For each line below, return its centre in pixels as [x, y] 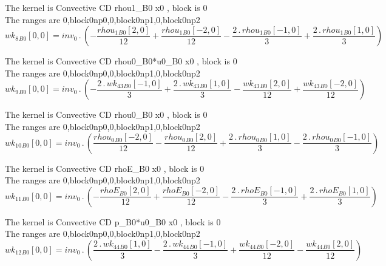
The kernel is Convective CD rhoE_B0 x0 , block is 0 [105, 168]
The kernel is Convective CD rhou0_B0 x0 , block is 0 [106, 114]
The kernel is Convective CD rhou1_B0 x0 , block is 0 [106, 7]
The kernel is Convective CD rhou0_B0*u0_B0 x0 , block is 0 [121, 61]
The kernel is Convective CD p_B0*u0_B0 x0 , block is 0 [113, 221]
